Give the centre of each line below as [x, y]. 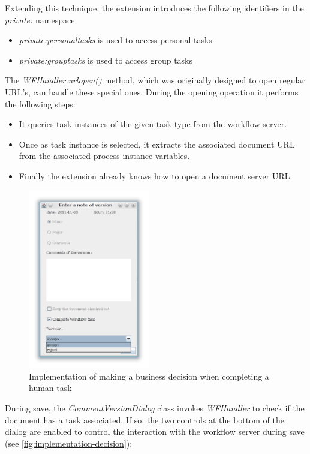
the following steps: [40, 103]
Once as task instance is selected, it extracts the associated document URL [157, 144]
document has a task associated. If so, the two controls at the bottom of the [145, 420]
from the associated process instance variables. [104, 156]
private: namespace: [41, 19]
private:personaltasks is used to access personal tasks [115, 40]
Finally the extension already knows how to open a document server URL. [156, 175]
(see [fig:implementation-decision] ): [69, 443]
